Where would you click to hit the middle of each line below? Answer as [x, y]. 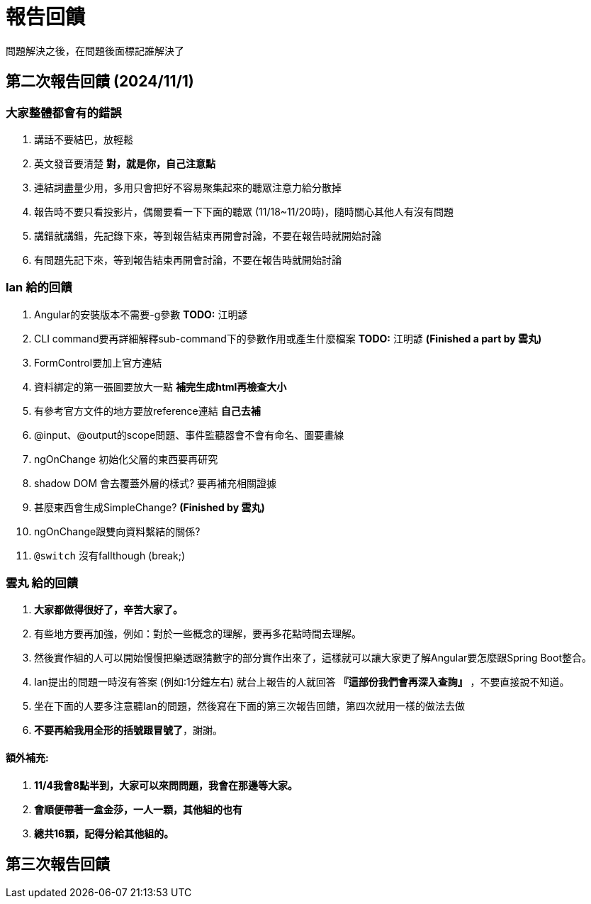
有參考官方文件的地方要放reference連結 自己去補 [147, 411]
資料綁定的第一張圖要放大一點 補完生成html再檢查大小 [161, 386]
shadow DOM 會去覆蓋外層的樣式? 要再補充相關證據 [156, 483]
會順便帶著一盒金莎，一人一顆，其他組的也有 [138, 809]
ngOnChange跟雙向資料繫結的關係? [117, 531]
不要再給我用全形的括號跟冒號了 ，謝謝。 [128, 730]
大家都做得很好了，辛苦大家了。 [108, 610]
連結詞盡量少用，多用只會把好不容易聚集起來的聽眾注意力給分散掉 [188, 187]
